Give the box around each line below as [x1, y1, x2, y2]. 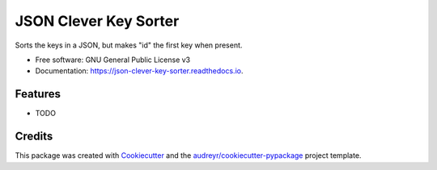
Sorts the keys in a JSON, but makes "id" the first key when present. [15, 40, 243, 50]
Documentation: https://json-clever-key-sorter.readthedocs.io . [35, 66, 244, 76]
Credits [15, 130, 53, 143]
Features [15, 87, 61, 101]
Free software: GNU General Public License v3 [35, 55, 191, 64]
